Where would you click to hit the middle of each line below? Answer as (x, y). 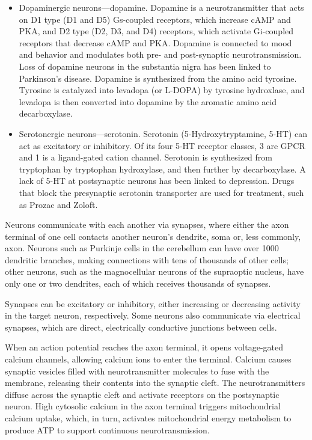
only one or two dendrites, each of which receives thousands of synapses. (138, 283)
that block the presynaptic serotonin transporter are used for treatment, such (161, 192)
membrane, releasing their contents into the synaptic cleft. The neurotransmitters (155, 383)
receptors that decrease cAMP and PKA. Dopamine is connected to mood (155, 42)
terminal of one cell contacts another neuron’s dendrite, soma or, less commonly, (153, 236)
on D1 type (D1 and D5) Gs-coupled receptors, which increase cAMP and (155, 19)
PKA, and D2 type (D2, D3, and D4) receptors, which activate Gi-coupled (156, 31)
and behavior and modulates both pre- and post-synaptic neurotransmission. (160, 54)
